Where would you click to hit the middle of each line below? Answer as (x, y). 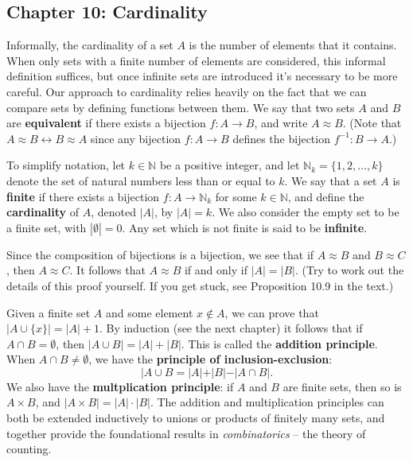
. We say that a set (331, 180)
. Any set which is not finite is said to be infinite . (245, 227)
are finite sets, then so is (342, 386)
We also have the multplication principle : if (120, 386)
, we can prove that (272, 312)
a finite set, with (47, 227)
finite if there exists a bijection (83, 196)
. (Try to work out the (349, 270)
